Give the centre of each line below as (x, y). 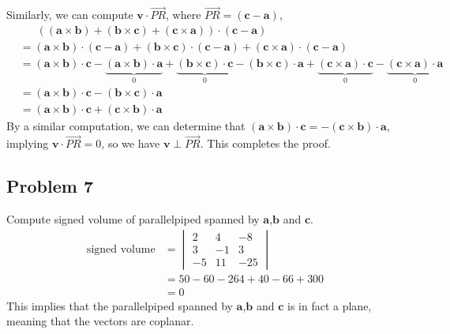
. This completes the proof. (265, 143)
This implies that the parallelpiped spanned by (120, 305)
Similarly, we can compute (70, 15)
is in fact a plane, (329, 305)
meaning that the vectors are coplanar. (100, 321)
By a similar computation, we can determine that (126, 126)
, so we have (131, 143)
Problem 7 (50, 186)
